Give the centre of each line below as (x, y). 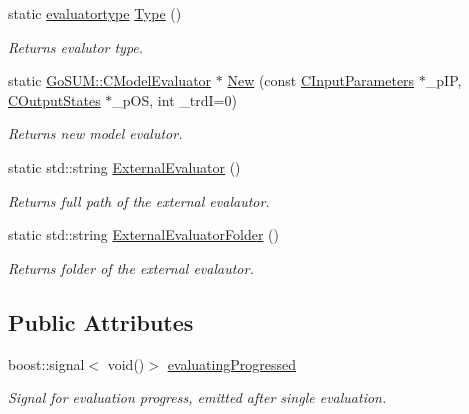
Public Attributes (101, 321)
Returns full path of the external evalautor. (139, 200)
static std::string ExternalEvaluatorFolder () (143, 234)
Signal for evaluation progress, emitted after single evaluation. (197, 397)
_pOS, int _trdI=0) (174, 99)
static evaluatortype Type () (95, 13)
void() (126, 363)
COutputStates (54, 99)
